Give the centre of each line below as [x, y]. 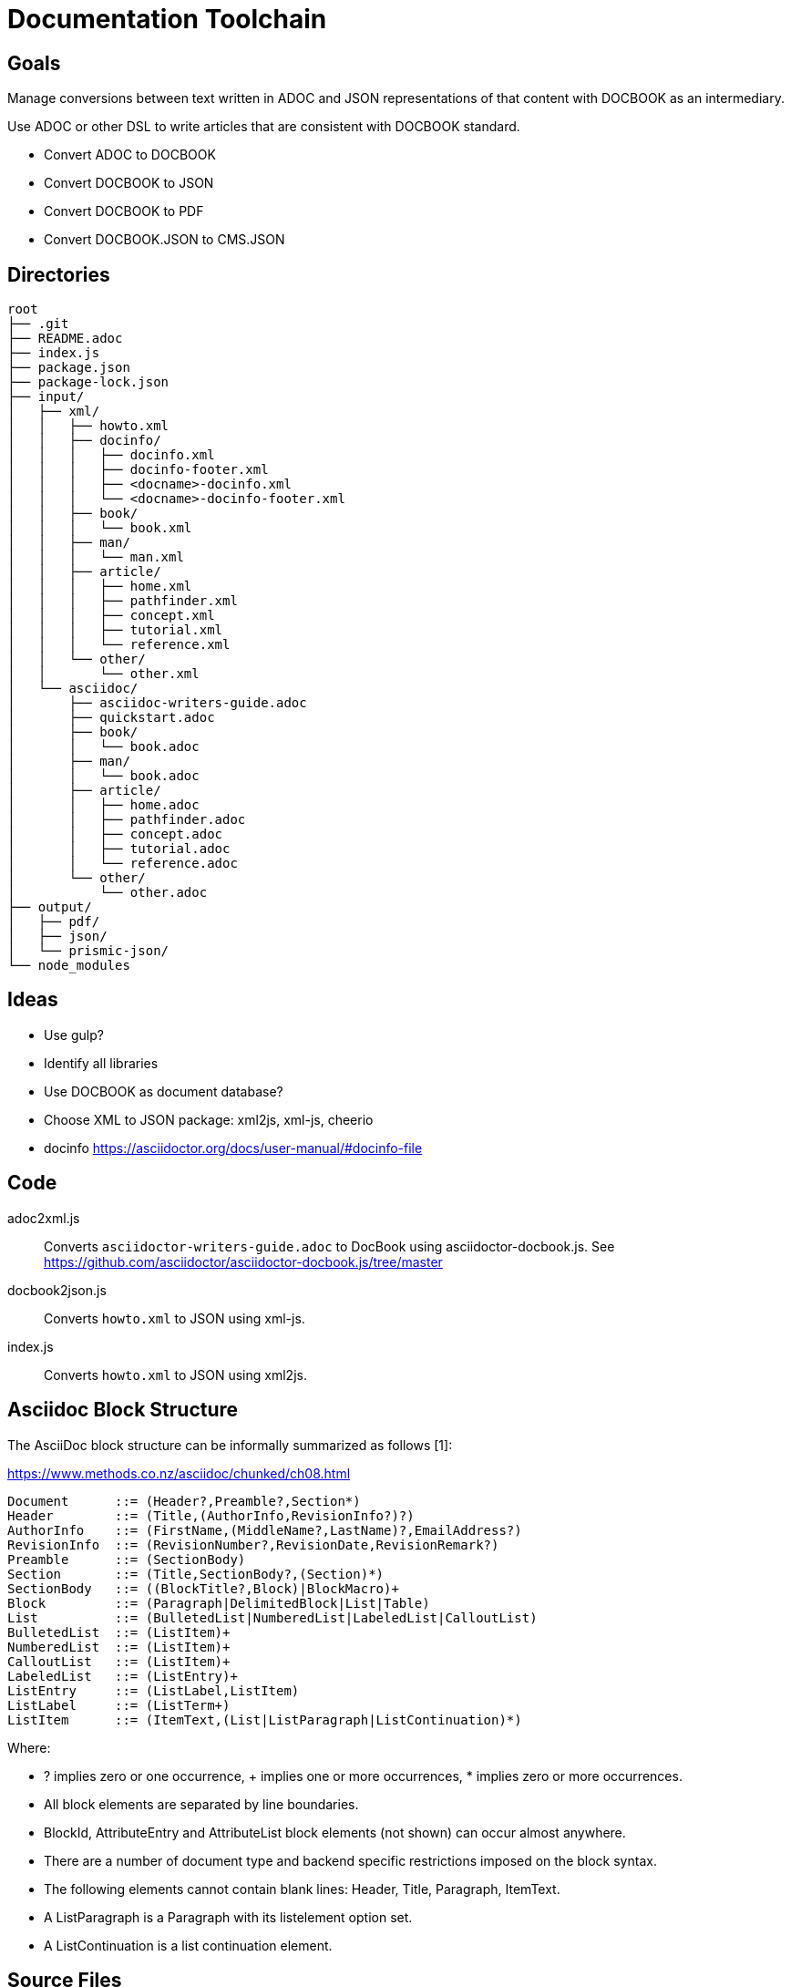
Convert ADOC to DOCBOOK [130, 155]
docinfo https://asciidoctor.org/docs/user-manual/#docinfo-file [233, 1148]
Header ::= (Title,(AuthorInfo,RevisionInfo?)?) [211, 1515]
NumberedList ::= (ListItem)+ [119, 1647]
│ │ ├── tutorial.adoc [119, 849]
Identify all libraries [101, 1063]
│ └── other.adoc [108, 893]
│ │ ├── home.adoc [103, 805]
